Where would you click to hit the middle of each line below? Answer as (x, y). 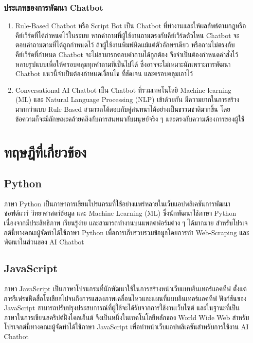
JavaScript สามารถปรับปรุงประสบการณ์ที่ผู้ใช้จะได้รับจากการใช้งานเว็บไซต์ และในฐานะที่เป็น (122, 308)
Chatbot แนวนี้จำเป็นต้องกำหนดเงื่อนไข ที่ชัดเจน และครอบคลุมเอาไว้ (104, 73)
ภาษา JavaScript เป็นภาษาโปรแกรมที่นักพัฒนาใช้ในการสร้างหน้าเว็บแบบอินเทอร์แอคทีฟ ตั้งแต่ (126, 288)
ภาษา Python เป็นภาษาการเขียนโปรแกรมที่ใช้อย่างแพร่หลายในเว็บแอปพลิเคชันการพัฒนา (117, 203)
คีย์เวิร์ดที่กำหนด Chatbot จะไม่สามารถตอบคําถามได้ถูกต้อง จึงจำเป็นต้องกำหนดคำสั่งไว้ (127, 54)
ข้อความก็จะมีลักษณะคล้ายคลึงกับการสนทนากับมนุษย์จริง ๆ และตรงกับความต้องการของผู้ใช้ (130, 118)
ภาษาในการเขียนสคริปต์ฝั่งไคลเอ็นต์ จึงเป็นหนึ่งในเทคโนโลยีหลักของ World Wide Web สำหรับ (126, 317)
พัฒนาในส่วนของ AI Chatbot (44, 242)
